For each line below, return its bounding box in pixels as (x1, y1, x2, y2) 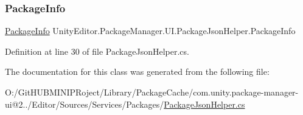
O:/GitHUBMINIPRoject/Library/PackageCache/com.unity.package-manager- (5, 86, 299, 98)
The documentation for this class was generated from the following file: (5, 65, 270, 78)
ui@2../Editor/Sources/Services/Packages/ (5, 97, 164, 110)
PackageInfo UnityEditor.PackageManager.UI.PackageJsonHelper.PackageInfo (5, 24, 296, 37)
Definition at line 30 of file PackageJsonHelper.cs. (5, 44, 189, 57)
